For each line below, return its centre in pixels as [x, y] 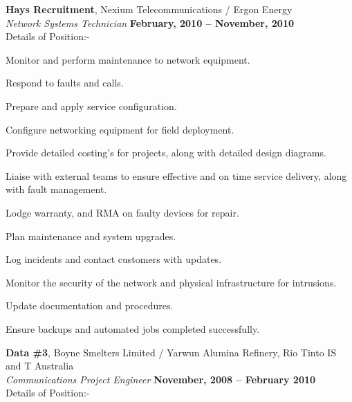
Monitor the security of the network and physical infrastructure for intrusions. [171, 282]
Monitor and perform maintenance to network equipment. [128, 59]
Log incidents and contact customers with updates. [114, 259]
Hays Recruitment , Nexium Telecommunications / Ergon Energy [149, 9]
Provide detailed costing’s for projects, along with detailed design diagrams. [166, 153]
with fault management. [56, 189]
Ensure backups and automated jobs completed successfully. [133, 328]
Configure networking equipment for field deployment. [120, 129]
